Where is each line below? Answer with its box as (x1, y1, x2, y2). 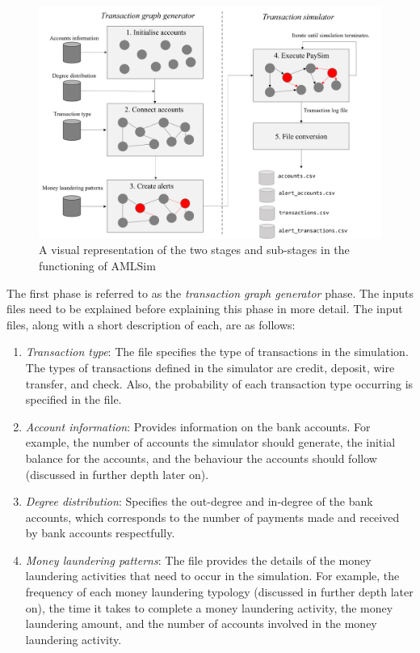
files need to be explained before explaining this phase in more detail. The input (6, 300, 403, 317)
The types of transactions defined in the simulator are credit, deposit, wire (25, 358, 395, 375)
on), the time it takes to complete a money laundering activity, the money (25, 599, 393, 616)
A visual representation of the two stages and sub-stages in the (39, 241, 350, 258)
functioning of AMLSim (39, 257, 156, 273)
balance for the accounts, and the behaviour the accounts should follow (25, 449, 377, 466)
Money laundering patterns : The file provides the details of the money (25, 551, 372, 568)
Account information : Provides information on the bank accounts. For (25, 418, 371, 435)
